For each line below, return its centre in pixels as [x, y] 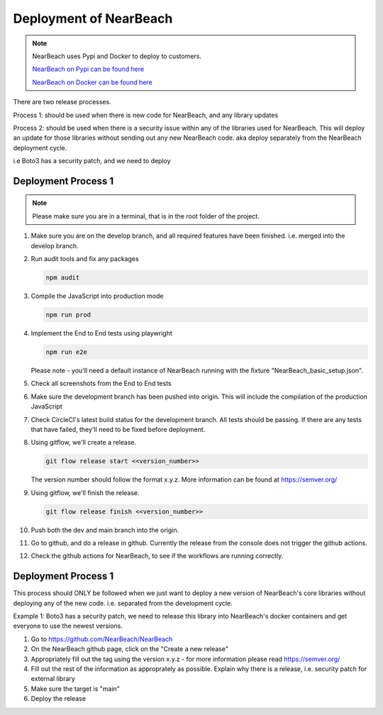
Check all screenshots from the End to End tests [101, 384]
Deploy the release [59, 699]
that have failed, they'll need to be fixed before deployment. [118, 429]
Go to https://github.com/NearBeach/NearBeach [102, 639]
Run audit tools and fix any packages [85, 259]
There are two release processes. [62, 102]
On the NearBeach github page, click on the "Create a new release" [129, 649]
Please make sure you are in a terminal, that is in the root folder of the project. [146, 216]
